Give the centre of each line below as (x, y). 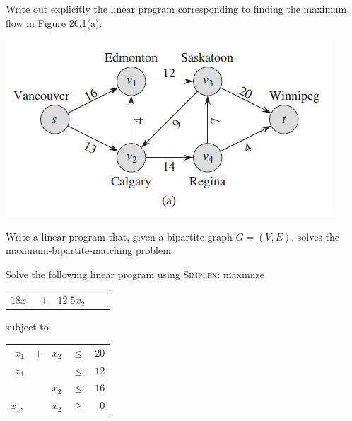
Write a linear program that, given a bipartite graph (119, 236)
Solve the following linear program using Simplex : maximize (135, 273)
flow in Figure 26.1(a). (54, 22)
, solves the (316, 236)
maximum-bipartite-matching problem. (90, 250)
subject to (27, 327)
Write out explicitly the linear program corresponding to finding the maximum (176, 8)
